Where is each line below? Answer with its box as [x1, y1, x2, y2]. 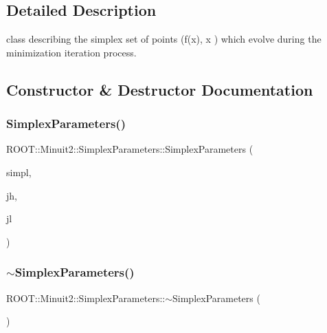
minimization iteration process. [6, 45, 137, 59]
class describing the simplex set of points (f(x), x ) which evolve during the [6, 32, 322, 46]
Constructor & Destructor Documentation [6, 78, 313, 100]
